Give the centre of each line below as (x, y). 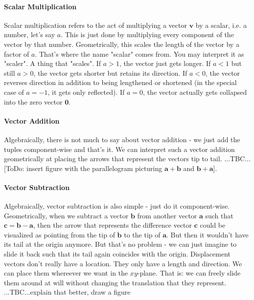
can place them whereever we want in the (66, 273)
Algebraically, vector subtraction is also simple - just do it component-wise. (117, 206)
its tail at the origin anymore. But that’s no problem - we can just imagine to (120, 244)
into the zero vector (33, 101)
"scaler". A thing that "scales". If (53, 63)
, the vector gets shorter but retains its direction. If (110, 73)
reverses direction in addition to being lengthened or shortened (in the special (120, 82)
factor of (17, 54)
